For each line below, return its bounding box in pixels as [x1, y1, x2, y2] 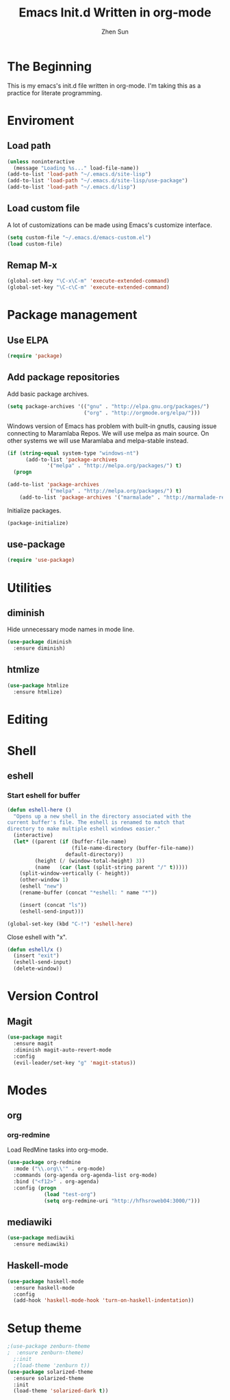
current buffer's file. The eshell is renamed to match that [7, 819, 186, 826]
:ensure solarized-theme [13, 1375, 84, 1381]
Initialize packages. [7, 506, 62, 514]
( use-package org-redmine [7, 1159, 81, 1166]
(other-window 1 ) [19, 877, 69, 883]
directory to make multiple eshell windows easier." [7, 825, 161, 833]
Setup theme [7, 1320, 82, 1336]
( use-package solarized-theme [7, 1368, 94, 1375]
